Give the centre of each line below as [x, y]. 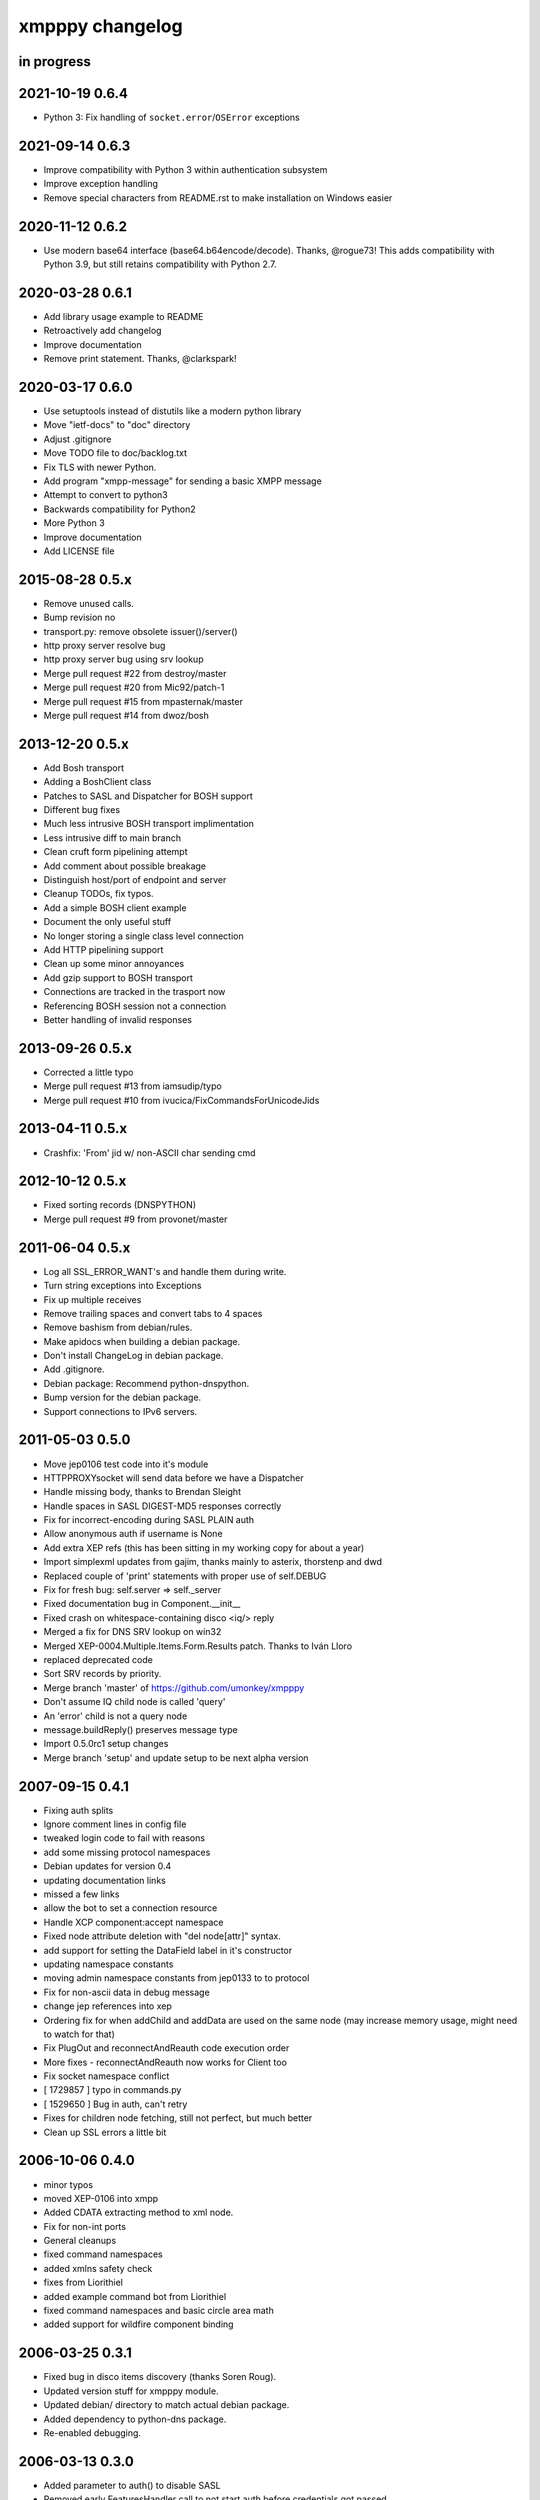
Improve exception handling [101, 184]
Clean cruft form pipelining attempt [116, 852]
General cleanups [80, 2241]
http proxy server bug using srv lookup [123, 659]
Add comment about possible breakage [125, 866]
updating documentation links [105, 1880]
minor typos [68, 2184]
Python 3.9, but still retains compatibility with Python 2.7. [160, 264]
